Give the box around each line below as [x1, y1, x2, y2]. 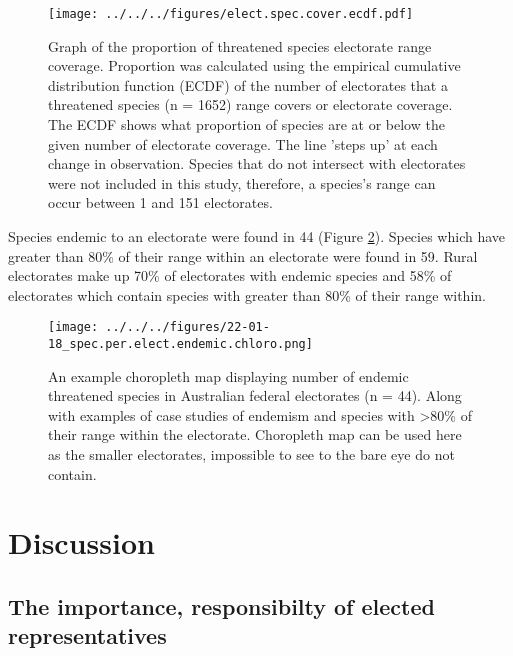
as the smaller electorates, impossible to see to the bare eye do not [48, 444, 455, 465]
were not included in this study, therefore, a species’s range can [48, 172, 436, 193]
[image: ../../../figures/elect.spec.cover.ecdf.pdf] [48, 7, 414, 21]
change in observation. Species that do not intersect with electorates [48, 153, 466, 174]
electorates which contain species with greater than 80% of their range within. [8, 284, 486, 305]
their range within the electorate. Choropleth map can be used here [48, 424, 462, 445]
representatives [8, 620, 167, 651]
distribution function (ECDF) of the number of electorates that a [48, 74, 448, 95]
